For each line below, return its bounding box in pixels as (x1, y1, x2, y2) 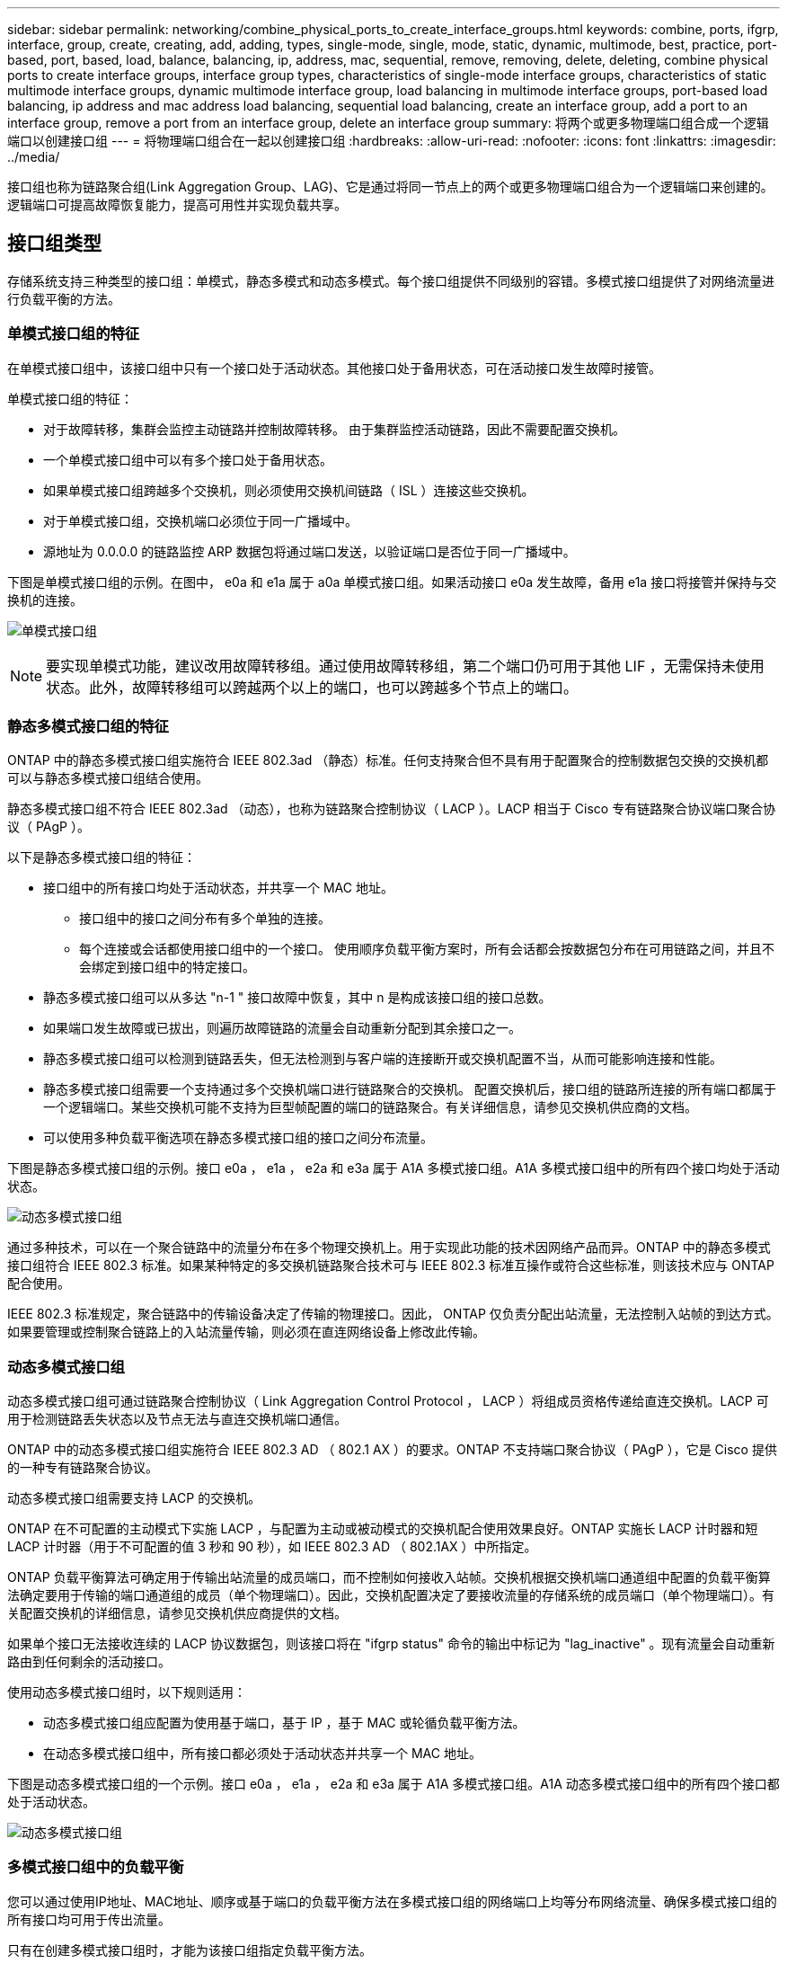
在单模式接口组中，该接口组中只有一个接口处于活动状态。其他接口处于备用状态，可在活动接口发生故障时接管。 (7, 360, 661, 376)
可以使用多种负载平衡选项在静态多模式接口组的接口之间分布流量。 (43, 1130, 433, 1146)
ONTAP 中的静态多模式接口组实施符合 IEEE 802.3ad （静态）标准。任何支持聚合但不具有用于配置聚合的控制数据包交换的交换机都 (7, 752, 769, 768)
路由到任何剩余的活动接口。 (7, 1654, 171, 1670)
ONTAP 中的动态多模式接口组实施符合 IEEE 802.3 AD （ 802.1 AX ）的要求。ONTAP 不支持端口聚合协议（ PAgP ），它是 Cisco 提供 (7, 1442, 777, 1458)
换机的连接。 (7, 591, 83, 608)
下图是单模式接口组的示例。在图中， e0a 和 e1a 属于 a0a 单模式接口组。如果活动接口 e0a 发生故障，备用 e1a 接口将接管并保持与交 (7, 573, 777, 590)
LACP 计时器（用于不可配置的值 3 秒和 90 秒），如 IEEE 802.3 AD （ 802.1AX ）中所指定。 (7, 1539, 537, 1555)
